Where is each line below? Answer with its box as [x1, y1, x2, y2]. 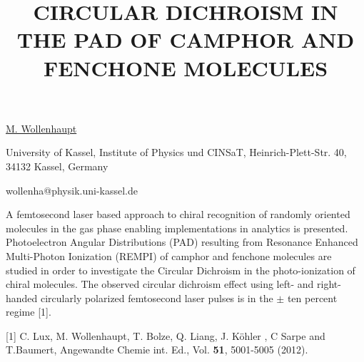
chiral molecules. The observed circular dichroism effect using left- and [6, 276, 314, 291]
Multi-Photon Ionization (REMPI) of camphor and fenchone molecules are [6, 248, 332, 263]
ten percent [287, 290, 338, 305]
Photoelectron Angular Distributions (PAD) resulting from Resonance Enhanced [6, 234, 358, 249]
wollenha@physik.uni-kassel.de [6, 182, 138, 197]
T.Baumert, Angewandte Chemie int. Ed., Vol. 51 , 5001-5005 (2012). [6, 342, 308, 357]
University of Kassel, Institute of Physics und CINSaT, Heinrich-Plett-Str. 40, [6, 145, 347, 160]
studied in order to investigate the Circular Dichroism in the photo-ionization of [6, 262, 355, 277]
